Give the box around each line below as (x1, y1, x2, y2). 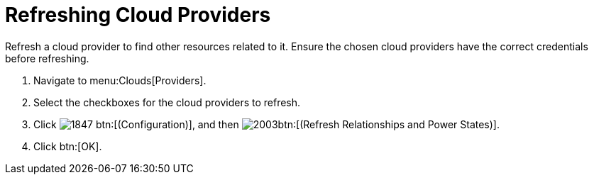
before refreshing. (5, 52, 89, 64)
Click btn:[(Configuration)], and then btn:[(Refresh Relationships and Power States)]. (33, 118, 500, 130)
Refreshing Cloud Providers (5, 3, 271, 27)
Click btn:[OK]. (33, 140, 102, 152)
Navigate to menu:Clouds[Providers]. (33, 74, 207, 86)
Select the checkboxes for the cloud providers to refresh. (33, 96, 301, 108)
